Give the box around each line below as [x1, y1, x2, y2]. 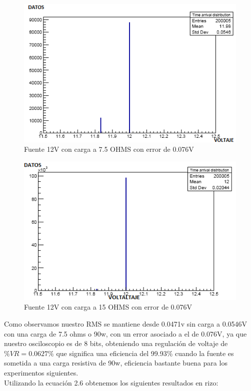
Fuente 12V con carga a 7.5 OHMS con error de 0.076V [24, 144, 194, 154]
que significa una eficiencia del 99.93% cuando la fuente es [56, 348, 234, 358]
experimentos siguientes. [4, 367, 78, 378]
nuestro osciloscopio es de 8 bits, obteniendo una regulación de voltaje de [4, 338, 228, 349]
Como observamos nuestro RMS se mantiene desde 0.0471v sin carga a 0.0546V [4, 318, 247, 329]
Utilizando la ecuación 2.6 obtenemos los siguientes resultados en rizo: [4, 377, 218, 388]
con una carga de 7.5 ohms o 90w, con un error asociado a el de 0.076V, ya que [4, 328, 247, 339]
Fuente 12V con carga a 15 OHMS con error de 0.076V [24, 302, 192, 312]
